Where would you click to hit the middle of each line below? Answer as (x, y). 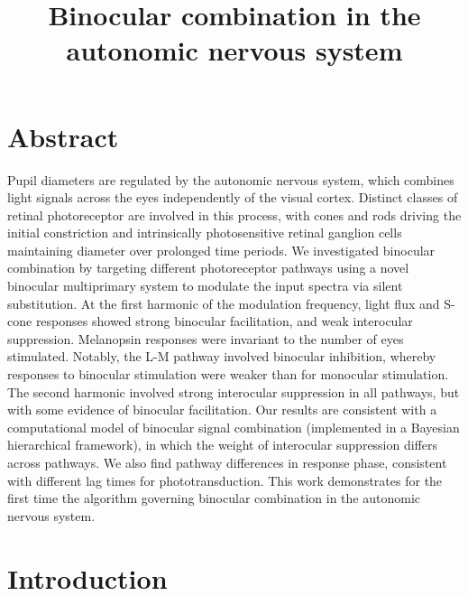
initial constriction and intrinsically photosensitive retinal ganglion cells (205, 233)
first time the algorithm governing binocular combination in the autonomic (214, 498)
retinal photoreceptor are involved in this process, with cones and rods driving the (234, 214)
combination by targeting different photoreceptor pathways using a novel (208, 268)
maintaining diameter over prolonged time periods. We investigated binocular (221, 250)
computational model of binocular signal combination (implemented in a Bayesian (234, 427)
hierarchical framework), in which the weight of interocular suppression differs (223, 445)
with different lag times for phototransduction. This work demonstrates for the (225, 480)
